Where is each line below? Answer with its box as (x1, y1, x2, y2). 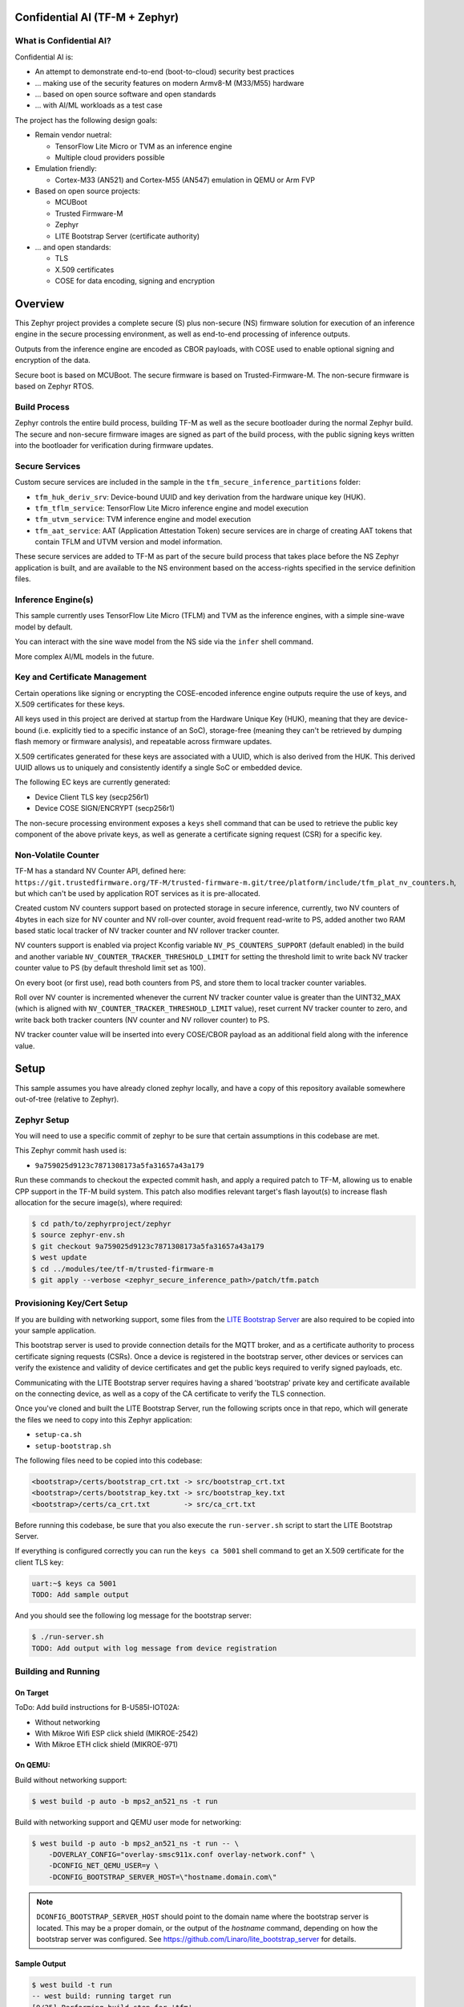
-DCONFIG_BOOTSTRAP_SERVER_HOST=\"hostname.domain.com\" (48, 1872, 277, 1882)
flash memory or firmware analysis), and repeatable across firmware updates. (14, 737, 272, 747)
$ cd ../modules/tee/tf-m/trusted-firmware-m (31, 1264, 214, 1273)
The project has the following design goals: (14, 115, 158, 124)
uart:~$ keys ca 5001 (31, 1578, 117, 1588)
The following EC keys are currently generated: (14, 777, 171, 787)
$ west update (31, 1253, 87, 1262)
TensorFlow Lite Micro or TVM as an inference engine (54, 141, 232, 151)
